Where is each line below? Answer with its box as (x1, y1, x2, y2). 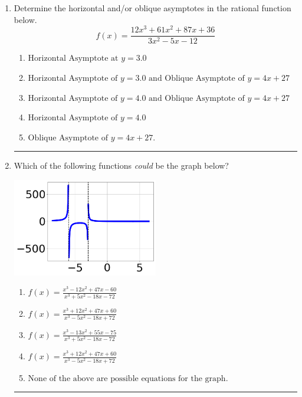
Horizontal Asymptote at (28, 54, 119, 63)
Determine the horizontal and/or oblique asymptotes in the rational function (14, 2, 291, 14)
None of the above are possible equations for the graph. (28, 374, 228, 383)
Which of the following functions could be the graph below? (14, 159, 229, 172)
